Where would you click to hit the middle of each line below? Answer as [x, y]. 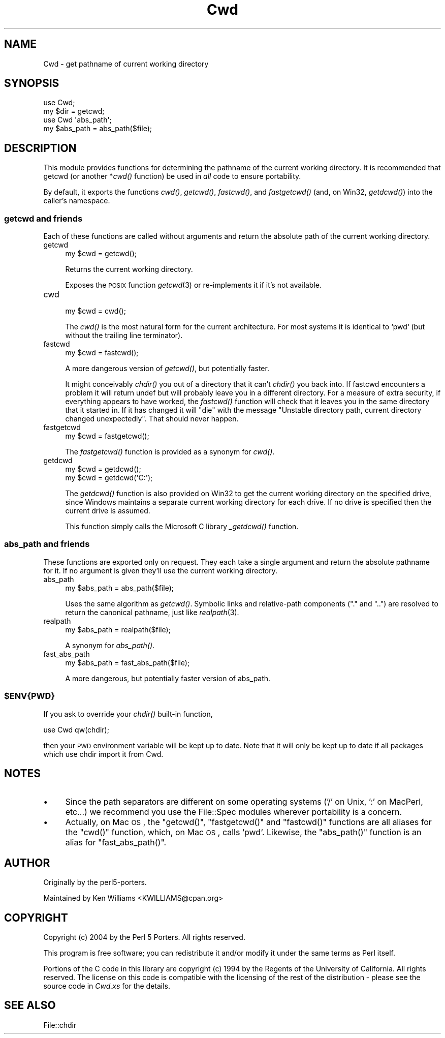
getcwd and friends [43, 218]
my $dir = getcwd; [74, 111]
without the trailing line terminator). [124, 335]
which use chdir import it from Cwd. [103, 754]
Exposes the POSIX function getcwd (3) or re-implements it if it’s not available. [193, 285]
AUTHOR [27, 863]
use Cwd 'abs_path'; [77, 120]
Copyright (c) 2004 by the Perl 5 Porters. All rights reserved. [144, 937]
